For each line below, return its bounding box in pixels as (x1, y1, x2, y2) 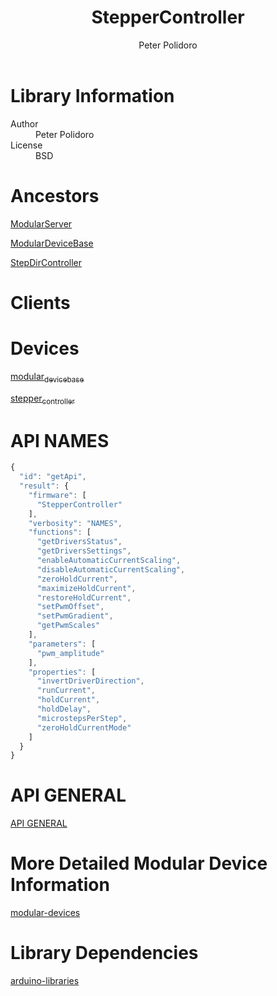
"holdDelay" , (36, 704, 92, 715)
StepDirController (10, 256, 83, 268)
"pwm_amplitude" (36, 648, 105, 658)
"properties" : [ (28, 667, 97, 677)
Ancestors (10, 184, 100, 207)
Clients (10, 291, 71, 314)
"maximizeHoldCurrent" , (36, 583, 137, 593)
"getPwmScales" (36, 621, 101, 631)
